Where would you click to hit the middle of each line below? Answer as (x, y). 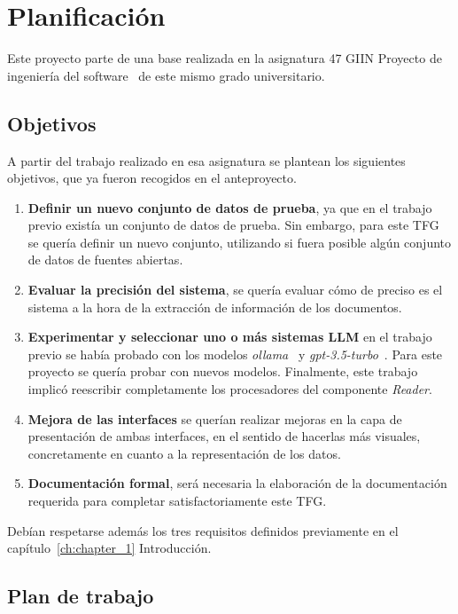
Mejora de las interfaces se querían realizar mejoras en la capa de (215, 418)
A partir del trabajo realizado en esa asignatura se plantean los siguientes (206, 160)
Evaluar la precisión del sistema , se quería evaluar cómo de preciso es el (235, 290)
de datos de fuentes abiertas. (105, 260)
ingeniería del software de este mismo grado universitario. (166, 75)
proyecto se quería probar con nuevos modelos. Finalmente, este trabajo (223, 371)
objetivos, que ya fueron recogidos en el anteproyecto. (152, 178)
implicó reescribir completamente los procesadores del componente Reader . (230, 389)
